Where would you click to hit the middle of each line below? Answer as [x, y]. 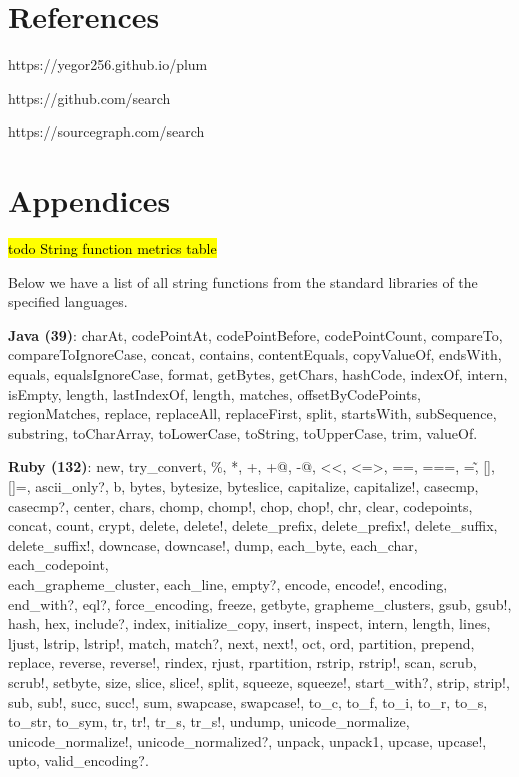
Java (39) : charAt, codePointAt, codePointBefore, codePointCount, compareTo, [255, 334]
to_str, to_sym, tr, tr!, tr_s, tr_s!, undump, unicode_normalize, [209, 721]
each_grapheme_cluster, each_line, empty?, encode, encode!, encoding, [228, 583]
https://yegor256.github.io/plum [108, 64]
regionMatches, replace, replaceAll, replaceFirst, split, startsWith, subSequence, [252, 413]
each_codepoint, [58, 564]
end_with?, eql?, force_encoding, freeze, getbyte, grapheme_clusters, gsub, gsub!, [260, 603]
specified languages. [68, 301]
